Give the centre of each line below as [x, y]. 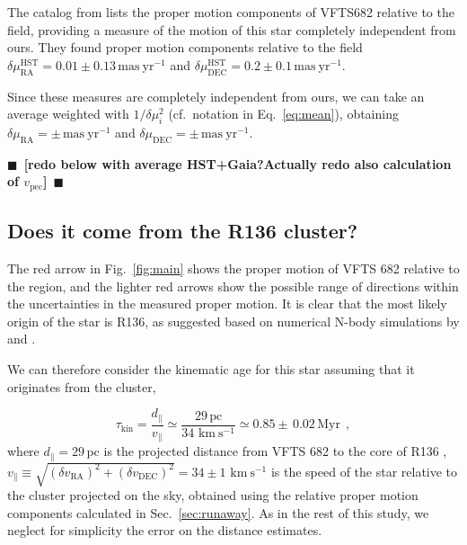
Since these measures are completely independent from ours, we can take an [216, 96]
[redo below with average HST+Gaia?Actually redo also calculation [238, 163]
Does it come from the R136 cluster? [183, 231]
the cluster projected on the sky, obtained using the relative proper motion [213, 495]
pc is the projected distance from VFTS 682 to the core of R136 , [267, 451]
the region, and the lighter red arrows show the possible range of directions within [233, 286]
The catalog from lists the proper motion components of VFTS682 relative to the [231, 12]
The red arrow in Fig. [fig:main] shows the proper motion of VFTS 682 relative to [233, 268]
